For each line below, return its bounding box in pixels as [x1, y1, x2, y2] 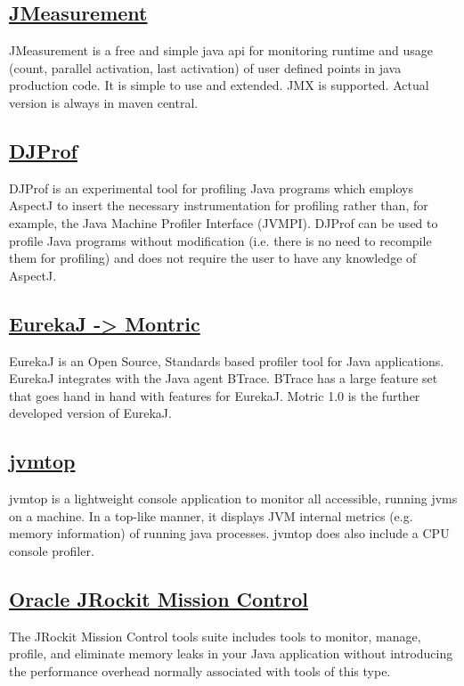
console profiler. [9, 541, 94, 559]
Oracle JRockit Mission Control [9, 584, 308, 612]
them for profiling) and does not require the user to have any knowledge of [9, 249, 417, 267]
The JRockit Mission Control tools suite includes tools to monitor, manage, [9, 626, 421, 645]
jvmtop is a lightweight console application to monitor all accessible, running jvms [9, 489, 458, 508]
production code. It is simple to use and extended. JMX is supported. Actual [9, 76, 429, 94]
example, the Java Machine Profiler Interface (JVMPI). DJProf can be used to [9, 213, 438, 232]
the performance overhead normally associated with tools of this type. [9, 661, 391, 680]
